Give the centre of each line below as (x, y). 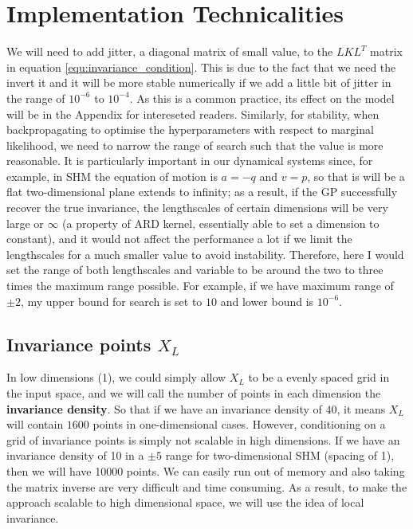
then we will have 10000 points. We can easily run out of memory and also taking (206, 470)
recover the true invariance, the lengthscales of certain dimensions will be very (197, 208)
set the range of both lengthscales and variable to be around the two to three (195, 270)
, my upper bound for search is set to (111, 301)
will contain (35, 424)
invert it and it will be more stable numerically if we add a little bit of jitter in (199, 82)
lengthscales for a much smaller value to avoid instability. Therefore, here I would (205, 254)
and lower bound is (267, 301)
